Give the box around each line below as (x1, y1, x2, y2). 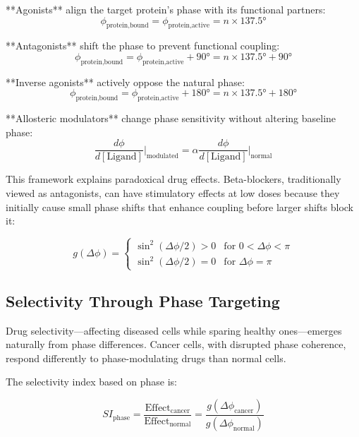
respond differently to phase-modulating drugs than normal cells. (6, 350, 286, 365)
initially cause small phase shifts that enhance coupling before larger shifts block (6, 199, 354, 214)
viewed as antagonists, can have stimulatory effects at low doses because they (6, 186, 340, 200)
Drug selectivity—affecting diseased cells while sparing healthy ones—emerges (6, 323, 342, 337)
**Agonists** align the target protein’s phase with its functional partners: (6, 2, 326, 16)
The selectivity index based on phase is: (6, 374, 177, 389)
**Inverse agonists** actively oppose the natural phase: (6, 74, 245, 89)
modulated (146, 152, 179, 160)
